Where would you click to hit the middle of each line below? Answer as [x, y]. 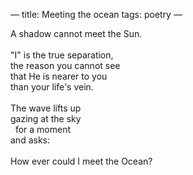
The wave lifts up [46, 108]
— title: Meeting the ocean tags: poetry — [96, 14]
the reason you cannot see [65, 65]
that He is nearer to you [59, 76]
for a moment [42, 129]
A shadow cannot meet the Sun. [76, 33]
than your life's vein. [52, 87]
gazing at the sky [46, 118]
